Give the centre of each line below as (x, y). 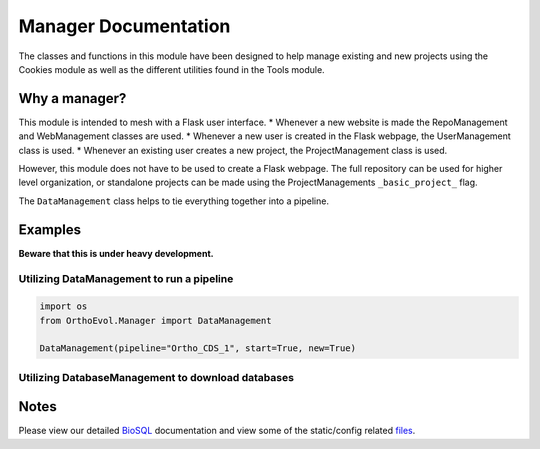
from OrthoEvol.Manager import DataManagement (155, 320)
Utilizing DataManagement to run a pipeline (126, 279)
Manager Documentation (124, 26)
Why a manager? (72, 98)
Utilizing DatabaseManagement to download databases (156, 377)
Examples (50, 229)
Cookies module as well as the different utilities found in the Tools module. (171, 69)
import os (63, 306)
